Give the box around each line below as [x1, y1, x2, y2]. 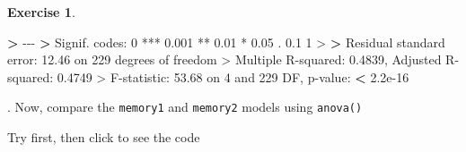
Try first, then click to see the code [7, 128, 200, 147]
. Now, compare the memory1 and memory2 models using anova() [7, 97, 363, 116]
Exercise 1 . [7, 3, 75, 21]
